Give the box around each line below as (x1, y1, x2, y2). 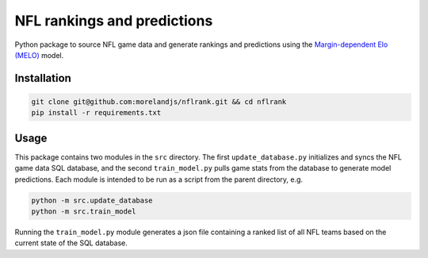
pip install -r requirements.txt (31, 108, 162, 117)
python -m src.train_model (31, 206, 136, 216)
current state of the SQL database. (14, 238, 128, 248)
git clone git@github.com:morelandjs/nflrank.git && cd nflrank (31, 97, 287, 106)
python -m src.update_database (31, 195, 154, 205)
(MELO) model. (14, 50, 64, 60)
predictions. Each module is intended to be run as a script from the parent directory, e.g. (14, 175, 304, 184)
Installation (14, 71, 71, 85)
